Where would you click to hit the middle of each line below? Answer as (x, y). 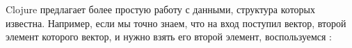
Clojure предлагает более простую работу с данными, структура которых (160, 9)
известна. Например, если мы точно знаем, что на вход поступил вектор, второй (176, 23)
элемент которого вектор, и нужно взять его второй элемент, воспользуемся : (169, 37)
